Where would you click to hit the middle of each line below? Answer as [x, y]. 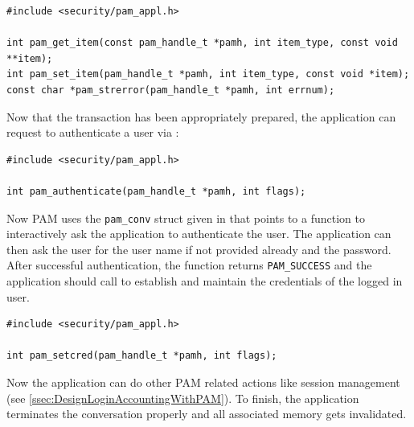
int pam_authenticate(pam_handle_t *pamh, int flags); [156, 191]
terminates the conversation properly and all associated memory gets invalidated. [207, 414]
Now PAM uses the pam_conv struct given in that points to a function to [186, 218]
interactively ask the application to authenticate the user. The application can [199, 234]
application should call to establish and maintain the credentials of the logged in [205, 281]
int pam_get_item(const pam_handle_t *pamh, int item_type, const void [202, 43]
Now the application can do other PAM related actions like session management [203, 382]
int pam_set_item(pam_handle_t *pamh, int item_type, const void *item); [208, 74]
